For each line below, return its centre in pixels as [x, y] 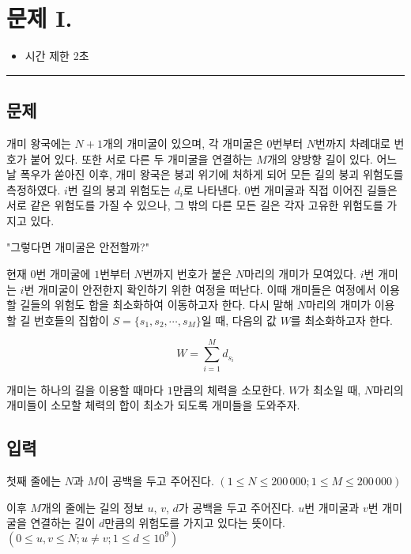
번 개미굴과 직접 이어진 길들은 [324, 189]
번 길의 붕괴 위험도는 [119, 189]
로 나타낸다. [212, 189]
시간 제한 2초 [57, 56]
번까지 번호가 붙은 [187, 274]
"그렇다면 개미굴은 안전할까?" [78, 247]
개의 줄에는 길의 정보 [92, 507]
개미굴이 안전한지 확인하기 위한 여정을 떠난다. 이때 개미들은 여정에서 [207, 289]
